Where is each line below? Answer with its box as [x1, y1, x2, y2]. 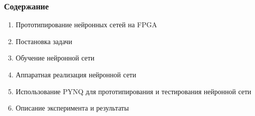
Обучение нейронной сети [15, 53, 95, 63]
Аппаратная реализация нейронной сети [15, 69, 136, 79]
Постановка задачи [15, 36, 72, 46]
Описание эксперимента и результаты [15, 103, 129, 113]
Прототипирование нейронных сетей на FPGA [15, 19, 157, 30]
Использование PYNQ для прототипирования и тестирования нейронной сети [15, 86, 252, 96]
